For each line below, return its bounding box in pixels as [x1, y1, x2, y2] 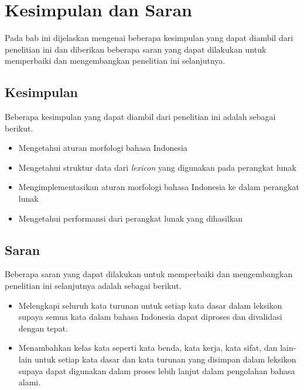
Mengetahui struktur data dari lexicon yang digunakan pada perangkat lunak [18, 161, 296, 173]
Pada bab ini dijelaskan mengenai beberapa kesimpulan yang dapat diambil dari [5, 32, 293, 44]
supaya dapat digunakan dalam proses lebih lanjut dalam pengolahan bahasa [18, 364, 295, 377]
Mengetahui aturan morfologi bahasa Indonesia [18, 141, 187, 154]
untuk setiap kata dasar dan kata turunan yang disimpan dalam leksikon [35, 353, 296, 365]
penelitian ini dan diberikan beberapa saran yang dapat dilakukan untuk [5, 43, 267, 55]
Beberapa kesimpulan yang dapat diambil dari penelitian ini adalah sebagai [5, 111, 276, 123]
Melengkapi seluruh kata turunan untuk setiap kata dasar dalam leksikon [18, 299, 282, 311]
